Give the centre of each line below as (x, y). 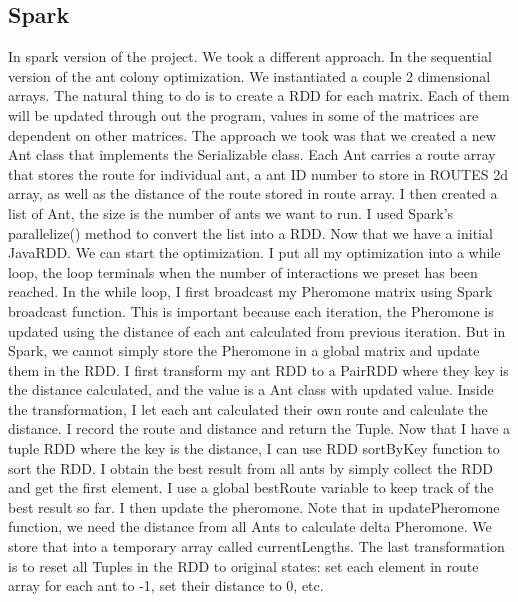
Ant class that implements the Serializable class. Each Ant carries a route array (252, 154)
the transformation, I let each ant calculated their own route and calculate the (248, 408)
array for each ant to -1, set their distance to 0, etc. (166, 585)
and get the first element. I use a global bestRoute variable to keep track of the (251, 487)
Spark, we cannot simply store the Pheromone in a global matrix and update (244, 350)
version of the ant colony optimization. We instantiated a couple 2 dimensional (249, 75)
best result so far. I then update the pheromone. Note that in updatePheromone (254, 506)
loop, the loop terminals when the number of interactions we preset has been (243, 271)
